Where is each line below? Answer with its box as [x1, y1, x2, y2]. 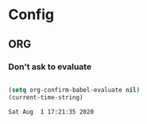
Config [8, 6, 54, 24]
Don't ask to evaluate [8, 61, 92, 72]
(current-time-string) [8, 93, 83, 101]
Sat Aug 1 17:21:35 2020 [8, 107, 94, 116]
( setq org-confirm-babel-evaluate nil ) [8, 86, 141, 94]
